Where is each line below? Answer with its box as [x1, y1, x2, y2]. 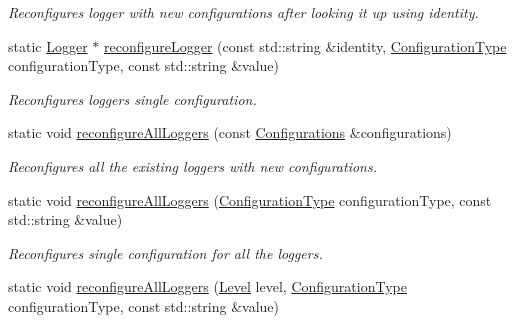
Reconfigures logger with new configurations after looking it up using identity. [8, 2, 479, 22]
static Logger [8, 35, 88, 56]
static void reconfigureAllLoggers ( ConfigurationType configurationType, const [8, 189, 492, 210]
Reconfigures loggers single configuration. [8, 88, 257, 109]
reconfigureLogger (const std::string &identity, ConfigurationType [104, 35, 507, 56]
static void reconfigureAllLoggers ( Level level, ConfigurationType [8, 276, 407, 297]
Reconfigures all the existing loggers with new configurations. [8, 155, 377, 176]
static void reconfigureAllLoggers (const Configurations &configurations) [8, 122, 452, 143]
